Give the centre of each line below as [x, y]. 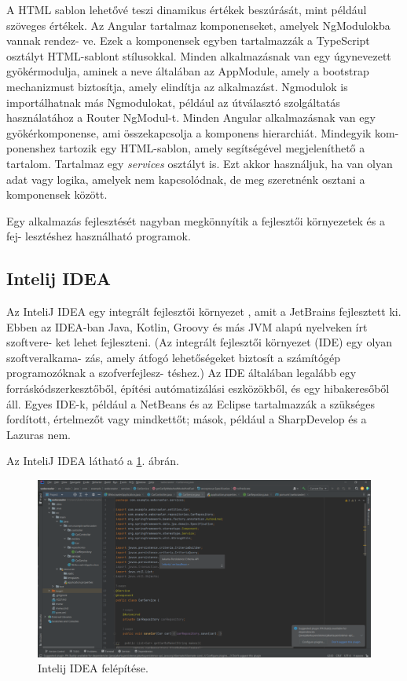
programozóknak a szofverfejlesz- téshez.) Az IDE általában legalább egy [181, 373]
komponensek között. [57, 194]
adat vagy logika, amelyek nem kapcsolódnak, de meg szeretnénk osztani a [186, 179]
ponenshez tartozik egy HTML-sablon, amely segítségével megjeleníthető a [186, 148]
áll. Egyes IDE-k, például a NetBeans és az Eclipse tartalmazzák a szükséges [191, 403]
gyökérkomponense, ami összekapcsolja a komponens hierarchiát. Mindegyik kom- [203, 132]
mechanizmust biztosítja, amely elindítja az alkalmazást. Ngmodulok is [177, 86]
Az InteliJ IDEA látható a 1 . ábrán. [93, 461]
